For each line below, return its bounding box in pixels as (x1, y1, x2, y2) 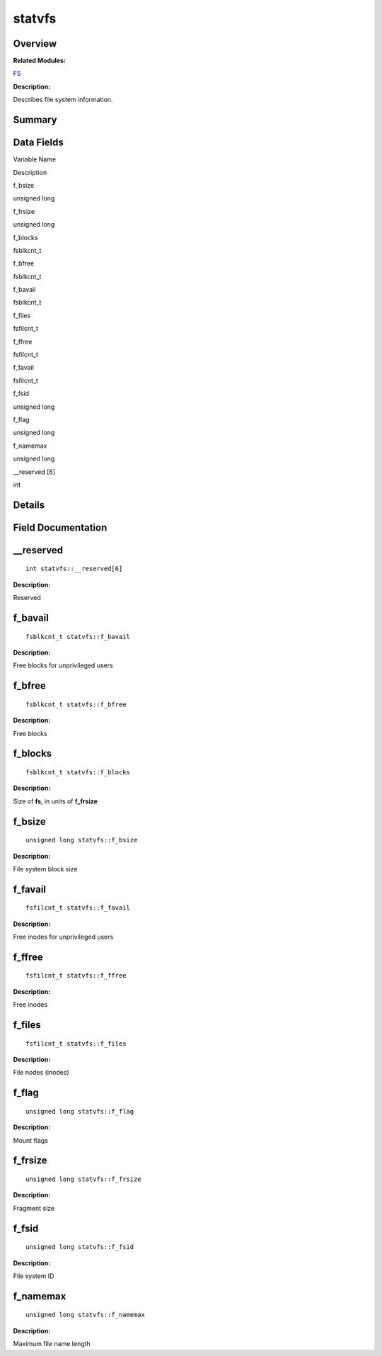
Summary (13, 114, 57, 126)
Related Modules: (13, 57, 66, 65)
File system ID (13, 1272, 54, 1280)
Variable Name (13, 155, 57, 164)
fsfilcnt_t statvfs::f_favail (25, 904, 131, 912)
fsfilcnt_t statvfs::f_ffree (25, 971, 127, 980)
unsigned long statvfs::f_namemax (25, 1311, 145, 1319)
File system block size (13, 864, 78, 873)
